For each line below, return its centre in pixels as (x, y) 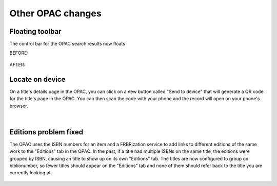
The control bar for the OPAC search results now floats (67, 44)
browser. (19, 106)
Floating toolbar (35, 31)
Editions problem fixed (46, 132)
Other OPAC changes (56, 13)
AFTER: (17, 64)
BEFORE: (19, 53)
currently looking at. (31, 173)
